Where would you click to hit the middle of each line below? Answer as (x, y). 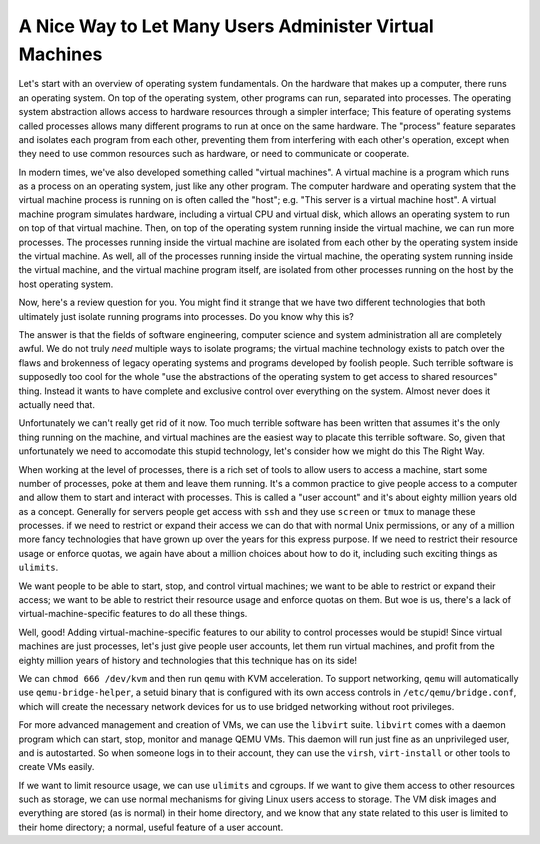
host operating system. (66, 284)
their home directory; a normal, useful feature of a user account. (151, 827)
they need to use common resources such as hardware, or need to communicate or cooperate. (214, 154)
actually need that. (56, 404)
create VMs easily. (56, 767)
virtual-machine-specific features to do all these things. (133, 614)
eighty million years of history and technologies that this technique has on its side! (188, 660)
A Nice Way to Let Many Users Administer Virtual (226, 26)
